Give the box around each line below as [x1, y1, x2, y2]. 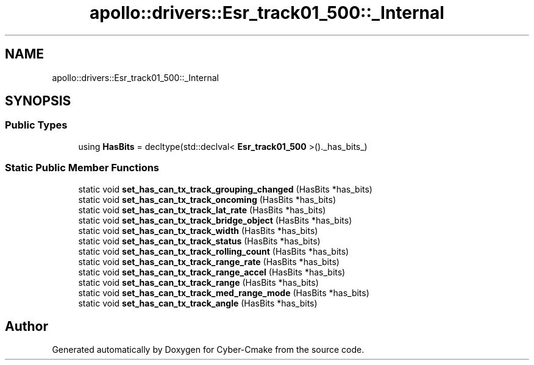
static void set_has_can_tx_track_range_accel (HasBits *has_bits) [78, 266, 346, 277]
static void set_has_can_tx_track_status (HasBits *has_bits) [78, 235, 321, 246]
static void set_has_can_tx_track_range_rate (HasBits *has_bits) [78, 256, 340, 267]
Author [5, 318, 48, 334]
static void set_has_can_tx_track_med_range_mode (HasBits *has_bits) [78, 287, 369, 298]
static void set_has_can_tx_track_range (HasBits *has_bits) [78, 277, 319, 288]
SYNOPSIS [5, 93, 71, 109]
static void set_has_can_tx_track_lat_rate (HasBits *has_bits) [78, 204, 326, 215]
